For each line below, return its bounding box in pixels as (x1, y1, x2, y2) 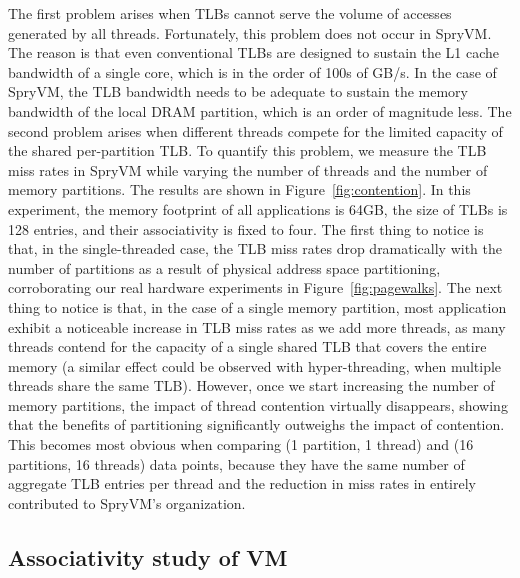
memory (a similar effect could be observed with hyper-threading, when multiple (8, 355, 502, 376)
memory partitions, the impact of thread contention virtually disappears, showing (8, 394, 508, 415)
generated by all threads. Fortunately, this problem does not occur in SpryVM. (8, 22, 492, 43)
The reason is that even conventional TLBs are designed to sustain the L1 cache (8, 42, 500, 63)
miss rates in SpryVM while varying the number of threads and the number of (8, 159, 488, 180)
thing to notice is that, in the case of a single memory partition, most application (8, 296, 507, 317)
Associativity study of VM (8, 541, 288, 572)
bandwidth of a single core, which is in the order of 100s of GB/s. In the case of (8, 61, 497, 82)
